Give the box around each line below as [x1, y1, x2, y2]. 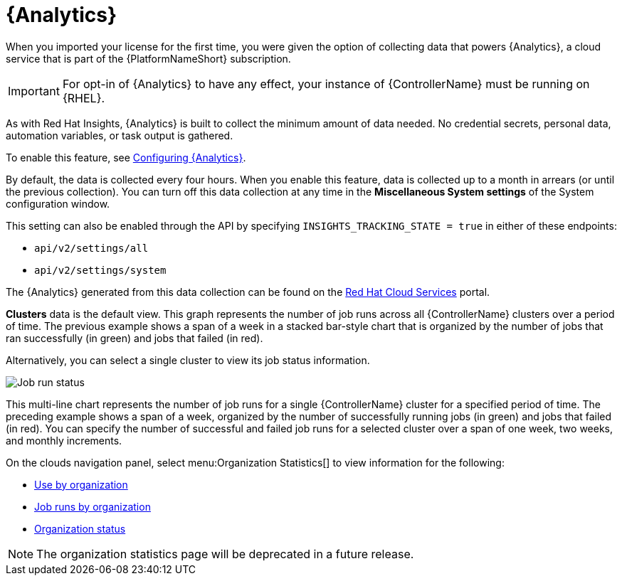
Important [8, 83, 60, 98]
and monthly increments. [6, 434, 122, 447]
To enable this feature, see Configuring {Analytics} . [6, 151, 246, 164]
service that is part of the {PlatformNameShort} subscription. [6, 52, 291, 65]
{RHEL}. [62, 90, 105, 105]
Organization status [34, 522, 126, 535]
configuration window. [6, 197, 110, 210]
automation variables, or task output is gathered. [6, 129, 233, 142]
